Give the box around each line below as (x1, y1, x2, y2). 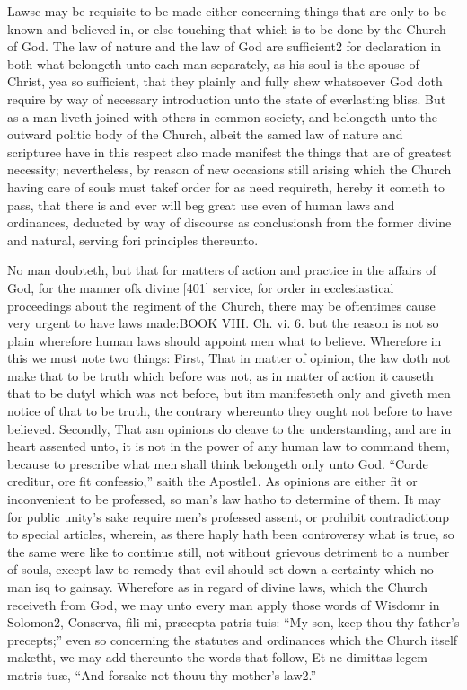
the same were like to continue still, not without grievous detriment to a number (7, 542, 450, 561)
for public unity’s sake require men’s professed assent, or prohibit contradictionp (7, 507, 450, 526)
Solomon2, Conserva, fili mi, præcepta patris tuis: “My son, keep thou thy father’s (7, 613, 460, 632)
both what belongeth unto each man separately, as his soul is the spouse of (7, 54, 419, 73)
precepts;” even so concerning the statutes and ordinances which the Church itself (7, 630, 458, 649)
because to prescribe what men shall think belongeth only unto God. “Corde (7, 454, 428, 473)
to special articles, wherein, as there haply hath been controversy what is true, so (7, 525, 454, 544)
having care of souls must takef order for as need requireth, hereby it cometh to (7, 177, 445, 196)
